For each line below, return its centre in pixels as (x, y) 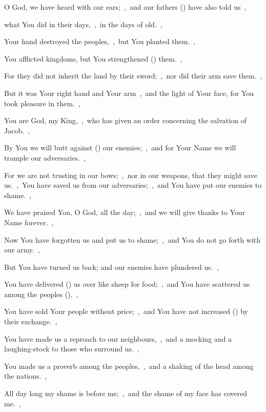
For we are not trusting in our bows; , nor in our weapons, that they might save (131, 175)
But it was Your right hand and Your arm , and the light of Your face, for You (129, 93)
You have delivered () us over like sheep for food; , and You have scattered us (127, 284)
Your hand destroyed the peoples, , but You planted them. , (100, 41)
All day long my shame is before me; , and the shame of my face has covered (126, 393)
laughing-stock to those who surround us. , (72, 349)
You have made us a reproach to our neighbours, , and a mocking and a (118, 338)
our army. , (22, 250)
